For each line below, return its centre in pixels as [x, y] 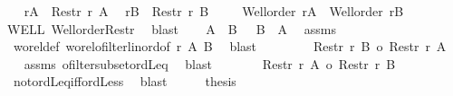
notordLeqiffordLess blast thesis [125, 81]
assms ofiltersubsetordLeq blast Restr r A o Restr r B [210, 63]
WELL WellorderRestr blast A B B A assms [171, 28]
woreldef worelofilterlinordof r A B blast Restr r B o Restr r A [230, 46]
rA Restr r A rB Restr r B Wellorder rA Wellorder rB [214, 11]
